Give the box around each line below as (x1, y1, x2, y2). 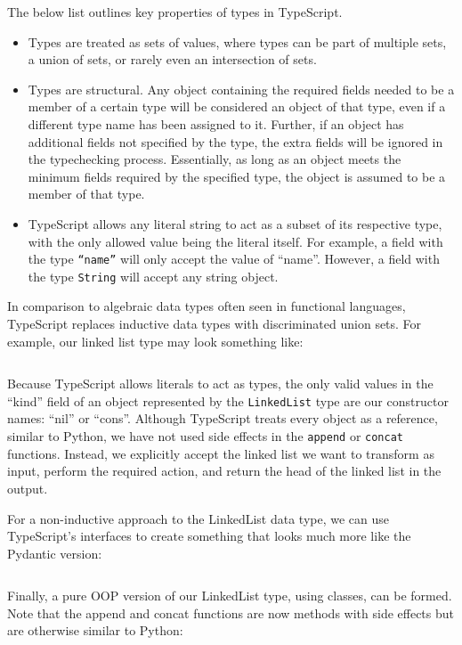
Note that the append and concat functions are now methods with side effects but (7, 603, 454, 622)
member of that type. (28, 184, 145, 203)
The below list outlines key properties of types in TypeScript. (7, 3, 343, 20)
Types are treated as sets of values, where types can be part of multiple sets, (28, 32, 447, 51)
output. (7, 478, 48, 497)
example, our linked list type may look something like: (7, 331, 304, 350)
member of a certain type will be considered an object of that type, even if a (28, 97, 446, 116)
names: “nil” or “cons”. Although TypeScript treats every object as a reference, (7, 409, 438, 428)
